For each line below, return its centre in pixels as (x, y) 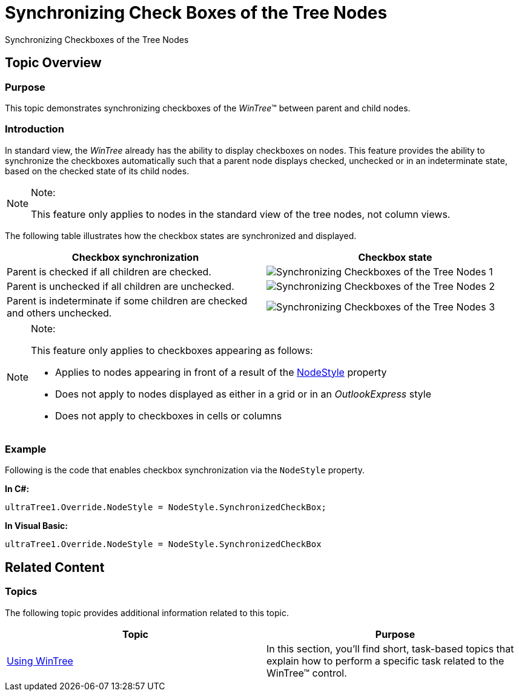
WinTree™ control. (307, 673)
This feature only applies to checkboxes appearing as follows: (172, 350)
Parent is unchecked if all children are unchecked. (121, 286)
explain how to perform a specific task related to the (385, 661)
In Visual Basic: (36, 526)
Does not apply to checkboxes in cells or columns (169, 415)
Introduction (35, 129)
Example (26, 449)
